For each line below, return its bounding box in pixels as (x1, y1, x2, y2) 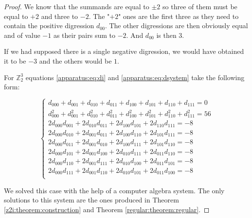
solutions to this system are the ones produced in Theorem (4, 195, 179, 205)
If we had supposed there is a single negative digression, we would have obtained (4, 46, 244, 56)
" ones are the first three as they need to (118, 11, 239, 21)
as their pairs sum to (53, 30, 115, 40)
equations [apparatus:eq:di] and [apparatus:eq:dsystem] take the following (25, 72, 245, 82)
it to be (4, 55, 26, 66)
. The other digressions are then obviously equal (105, 20, 248, 31)
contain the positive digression (4, 20, 94, 31)
